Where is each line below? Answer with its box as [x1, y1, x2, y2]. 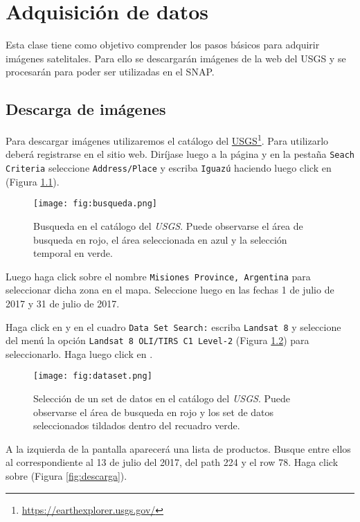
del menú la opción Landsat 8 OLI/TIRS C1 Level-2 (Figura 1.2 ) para [6, 333, 309, 348]
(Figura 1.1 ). [6, 174, 60, 188]
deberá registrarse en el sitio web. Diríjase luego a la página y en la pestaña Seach [6, 147, 354, 161]
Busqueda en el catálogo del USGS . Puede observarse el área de [33, 218, 303, 233]
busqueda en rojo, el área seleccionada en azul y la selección [33, 232, 287, 246]
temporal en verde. [33, 246, 113, 260]
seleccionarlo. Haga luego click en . [6, 346, 153, 361]
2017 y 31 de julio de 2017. [6, 296, 120, 310]
